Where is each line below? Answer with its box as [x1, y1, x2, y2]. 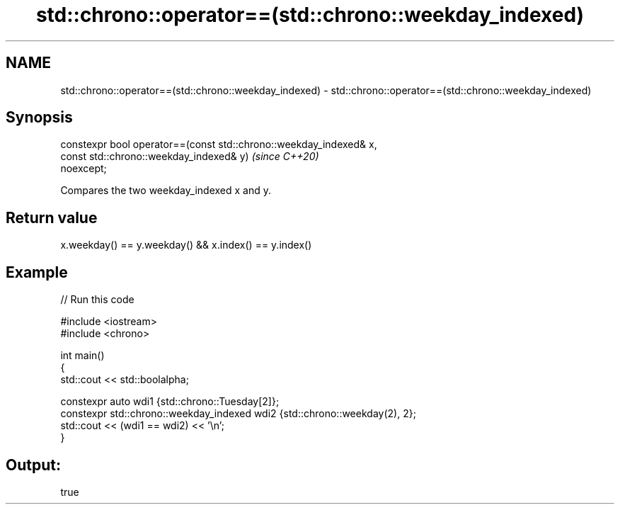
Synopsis [6, 108, 73, 127]
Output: [6, 455, 61, 474]
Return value [6, 208, 98, 227]
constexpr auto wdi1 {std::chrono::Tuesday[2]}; [60, 395, 280, 408]
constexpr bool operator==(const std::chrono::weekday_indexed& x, [60, 138, 377, 151]
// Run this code [60, 293, 134, 306]
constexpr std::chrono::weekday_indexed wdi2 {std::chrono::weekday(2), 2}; [60, 407, 416, 420]
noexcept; [60, 162, 107, 175]
